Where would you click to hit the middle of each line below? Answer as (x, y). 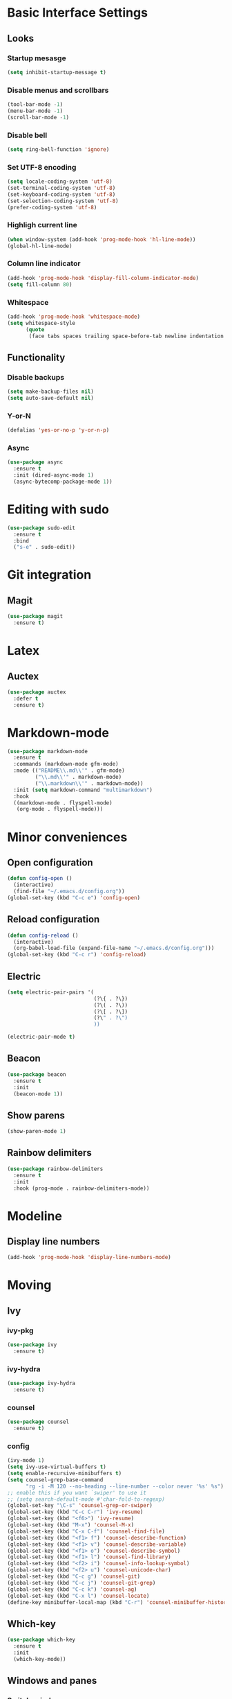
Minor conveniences (67, 837)
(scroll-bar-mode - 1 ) (38, 117)
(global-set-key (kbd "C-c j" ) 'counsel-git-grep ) (81, 1583)
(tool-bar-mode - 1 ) (35, 105)
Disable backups (36, 377)
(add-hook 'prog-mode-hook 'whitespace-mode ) (74, 317)
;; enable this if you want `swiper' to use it (77, 1493)
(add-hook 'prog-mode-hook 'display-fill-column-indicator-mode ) (103, 278)
